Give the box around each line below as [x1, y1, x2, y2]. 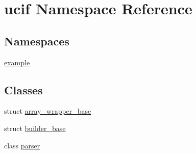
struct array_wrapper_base [4, 106, 91, 116]
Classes [4, 82, 43, 97]
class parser [4, 140, 40, 150]
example [4, 57, 30, 67]
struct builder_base [4, 122, 66, 133]
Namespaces [4, 33, 69, 48]
